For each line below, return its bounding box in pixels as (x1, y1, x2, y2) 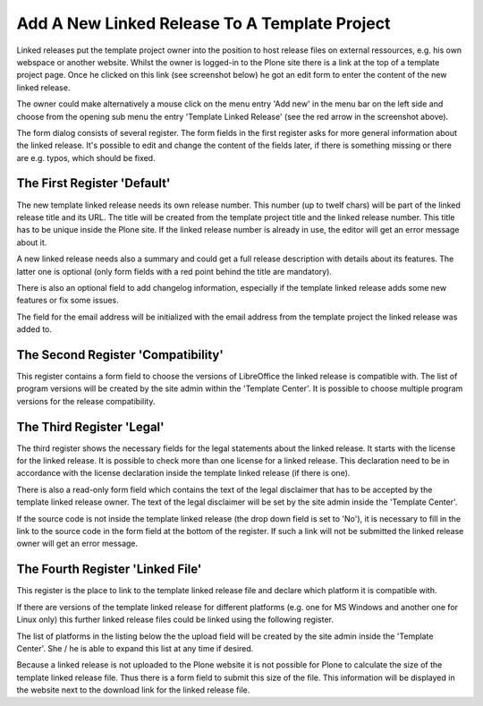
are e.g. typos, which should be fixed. (16, 152, 156, 163)
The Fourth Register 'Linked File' (16, 562, 202, 577)
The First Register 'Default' (16, 175, 171, 191)
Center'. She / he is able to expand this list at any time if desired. (16, 642, 254, 653)
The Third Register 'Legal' (16, 419, 165, 434)
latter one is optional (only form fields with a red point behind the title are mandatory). (16, 266, 333, 276)
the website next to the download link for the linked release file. (16, 685, 250, 695)
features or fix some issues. (16, 295, 120, 306)
